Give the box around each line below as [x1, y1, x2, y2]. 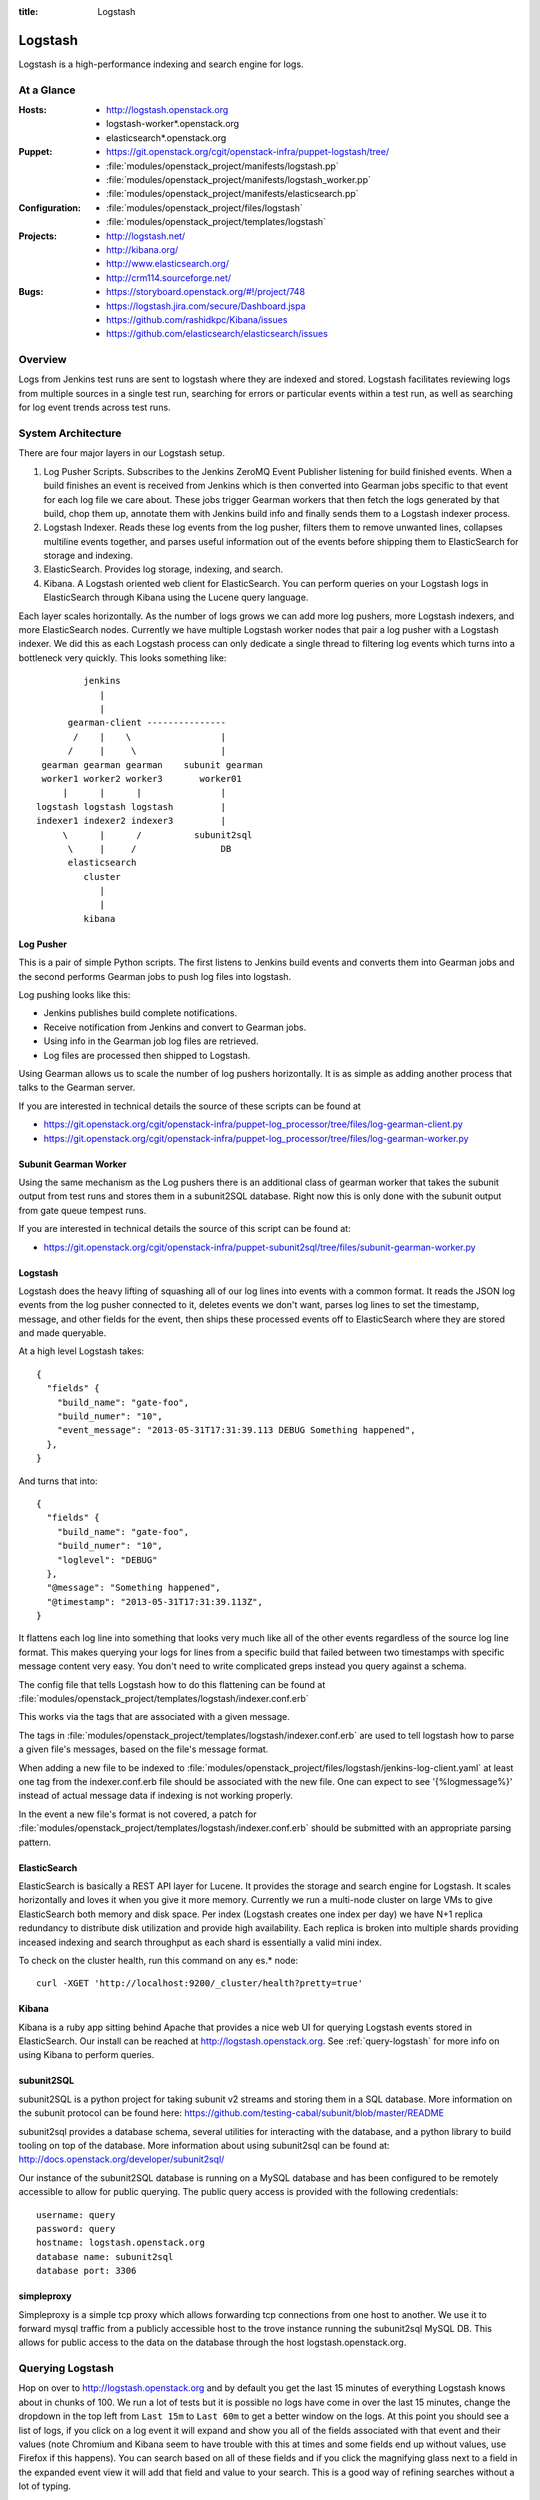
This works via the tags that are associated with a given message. [18, 1711, 290, 1723]
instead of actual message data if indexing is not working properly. [18, 1790, 294, 1802]
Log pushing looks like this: [18, 989, 131, 1001]
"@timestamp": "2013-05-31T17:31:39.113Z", [46, 1596, 264, 1607]
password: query [36, 2223, 116, 2234]
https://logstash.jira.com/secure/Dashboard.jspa [106, 300, 306, 312]
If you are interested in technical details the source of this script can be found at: [18, 1223, 351, 1235]
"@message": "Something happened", [46, 1582, 222, 1594]
